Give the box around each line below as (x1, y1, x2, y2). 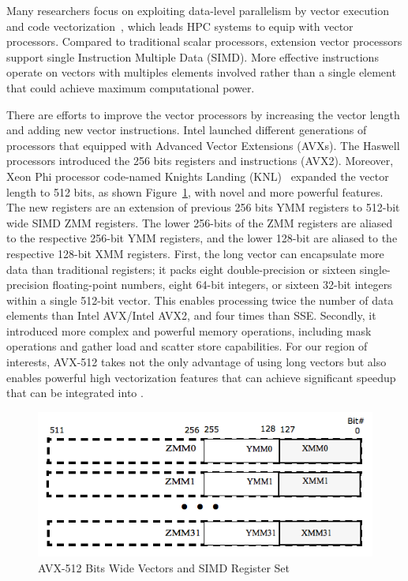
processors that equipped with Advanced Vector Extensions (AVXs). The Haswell (6, 137, 400, 153)
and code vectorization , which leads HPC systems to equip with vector (6, 17, 354, 34)
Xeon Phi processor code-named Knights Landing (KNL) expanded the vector (6, 167, 389, 184)
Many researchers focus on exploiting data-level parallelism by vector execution (6, 2, 390, 18)
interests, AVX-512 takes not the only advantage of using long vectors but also (6, 354, 387, 370)
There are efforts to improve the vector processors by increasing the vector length (6, 106, 400, 122)
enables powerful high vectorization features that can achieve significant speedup (6, 369, 396, 385)
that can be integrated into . (6, 384, 144, 401)
